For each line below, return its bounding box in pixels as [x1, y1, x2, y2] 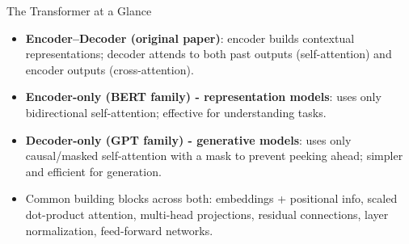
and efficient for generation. [25, 162, 162, 179]
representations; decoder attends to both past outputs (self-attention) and [25, 45, 392, 62]
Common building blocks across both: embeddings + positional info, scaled [25, 190, 398, 207]
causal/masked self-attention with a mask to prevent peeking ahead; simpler [25, 147, 403, 164]
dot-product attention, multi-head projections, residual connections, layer [25, 205, 389, 222]
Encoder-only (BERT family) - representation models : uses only [25, 88, 382, 105]
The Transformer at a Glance [6, 2, 152, 19]
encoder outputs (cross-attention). [25, 61, 194, 78]
